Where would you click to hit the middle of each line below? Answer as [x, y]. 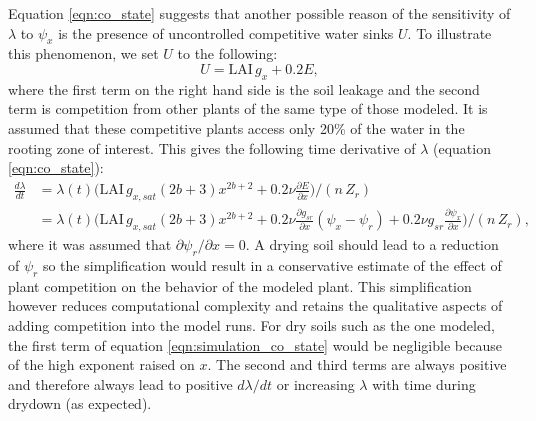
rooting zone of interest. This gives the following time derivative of [212, 147]
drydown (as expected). [80, 403]
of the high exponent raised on [101, 364]
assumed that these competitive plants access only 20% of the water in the [236, 127]
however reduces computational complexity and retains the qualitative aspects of [255, 305]
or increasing [315, 383]
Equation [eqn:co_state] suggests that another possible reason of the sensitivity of [259, 13]
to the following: [227, 53]
